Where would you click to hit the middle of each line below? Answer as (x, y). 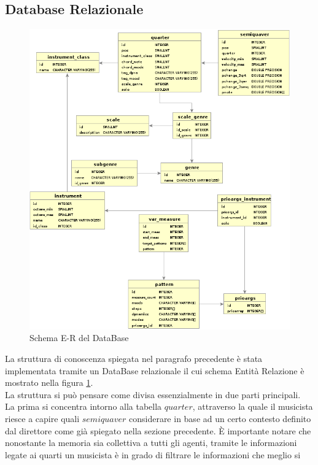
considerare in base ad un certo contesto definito (220, 419)
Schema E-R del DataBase (79, 338)
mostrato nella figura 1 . (49, 382)
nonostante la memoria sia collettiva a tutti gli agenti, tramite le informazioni (151, 443)
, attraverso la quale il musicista (253, 406)
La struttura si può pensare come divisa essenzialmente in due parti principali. (153, 394)
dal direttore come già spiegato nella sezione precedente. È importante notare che (158, 430)
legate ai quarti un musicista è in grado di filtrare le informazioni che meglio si (153, 454)
